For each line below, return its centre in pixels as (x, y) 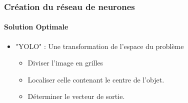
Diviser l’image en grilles (65, 63)
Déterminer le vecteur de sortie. (76, 96)
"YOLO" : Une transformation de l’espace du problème (100, 46)
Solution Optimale (36, 27)
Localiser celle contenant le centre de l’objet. (96, 79)
